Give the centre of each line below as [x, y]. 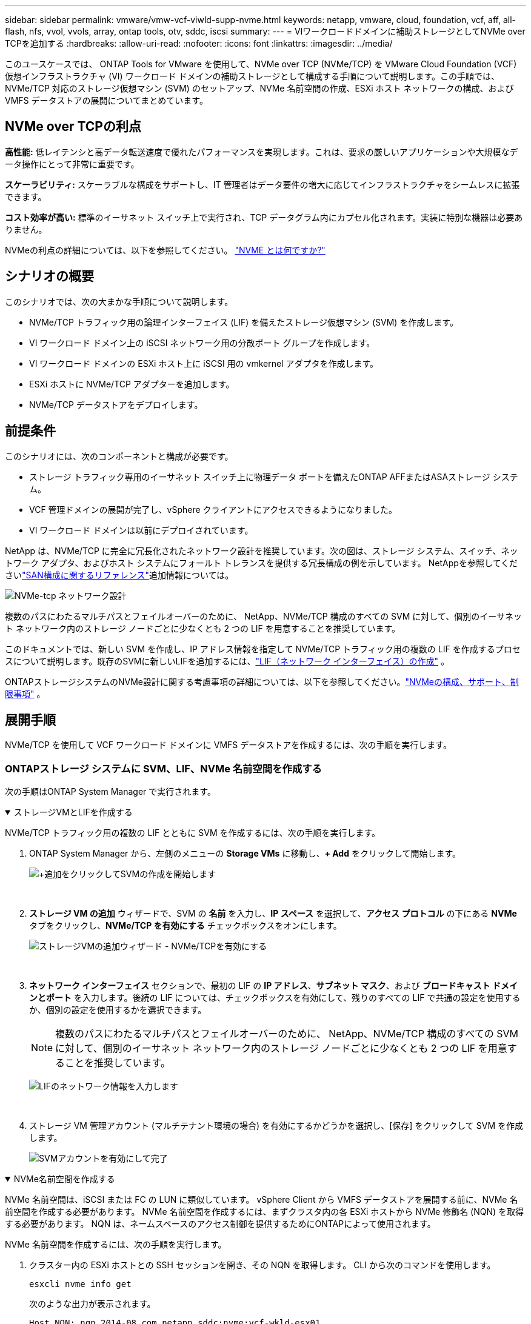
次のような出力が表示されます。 [92, 1304]
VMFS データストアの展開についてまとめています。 [106, 100]
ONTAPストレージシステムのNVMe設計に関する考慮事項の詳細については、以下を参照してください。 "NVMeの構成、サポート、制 [262, 681]
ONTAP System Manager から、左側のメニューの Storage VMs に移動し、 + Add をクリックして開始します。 [245, 854]
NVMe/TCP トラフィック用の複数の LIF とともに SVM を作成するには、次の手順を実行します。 [193, 833]
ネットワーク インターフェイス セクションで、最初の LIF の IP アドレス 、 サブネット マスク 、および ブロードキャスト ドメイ [274, 986]
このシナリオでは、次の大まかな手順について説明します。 [119, 301]
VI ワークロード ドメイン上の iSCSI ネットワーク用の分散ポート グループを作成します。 [202, 343]
